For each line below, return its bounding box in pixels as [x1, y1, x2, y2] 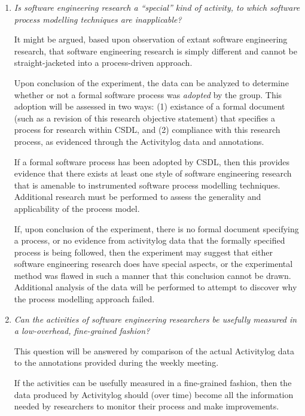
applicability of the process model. [14, 202, 140, 214]
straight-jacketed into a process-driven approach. [14, 56, 193, 69]
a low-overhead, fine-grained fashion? [14, 324, 150, 337]
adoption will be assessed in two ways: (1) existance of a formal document [14, 100, 285, 113]
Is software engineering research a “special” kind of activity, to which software [14, 1, 300, 13]
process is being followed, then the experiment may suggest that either [14, 245, 273, 258]
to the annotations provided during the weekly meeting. [14, 356, 219, 369]
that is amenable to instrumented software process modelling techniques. [14, 178, 280, 191]
